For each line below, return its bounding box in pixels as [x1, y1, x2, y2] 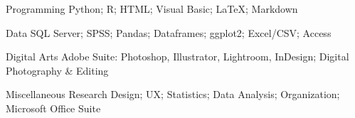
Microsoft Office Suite [6, 100, 101, 115]
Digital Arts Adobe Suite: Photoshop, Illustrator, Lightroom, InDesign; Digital [6, 49, 349, 64]
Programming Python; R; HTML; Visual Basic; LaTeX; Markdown [6, 1, 298, 16]
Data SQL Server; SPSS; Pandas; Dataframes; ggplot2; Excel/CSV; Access [6, 25, 332, 40]
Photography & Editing [6, 63, 109, 77]
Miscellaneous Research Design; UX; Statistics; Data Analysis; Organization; [6, 87, 340, 102]
